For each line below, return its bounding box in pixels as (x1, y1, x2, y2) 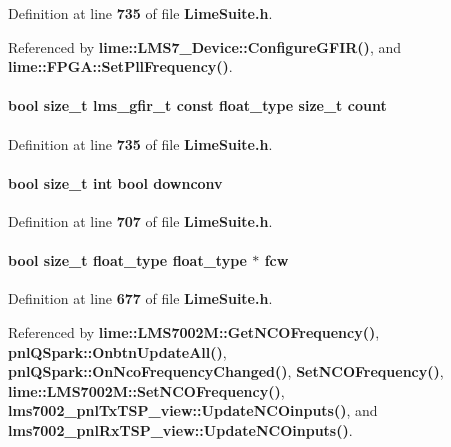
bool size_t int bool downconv (8, 172, 223, 193)
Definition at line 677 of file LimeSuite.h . (8, 288, 273, 309)
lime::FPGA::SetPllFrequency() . (8, 56, 233, 77)
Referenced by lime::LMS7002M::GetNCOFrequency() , (8, 321, 380, 342)
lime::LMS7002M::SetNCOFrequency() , (8, 380, 285, 401)
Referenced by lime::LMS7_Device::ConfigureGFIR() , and (8, 36, 401, 57)
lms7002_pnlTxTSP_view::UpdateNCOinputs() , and (8, 400, 378, 421)
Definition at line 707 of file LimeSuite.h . (8, 210, 273, 231)
